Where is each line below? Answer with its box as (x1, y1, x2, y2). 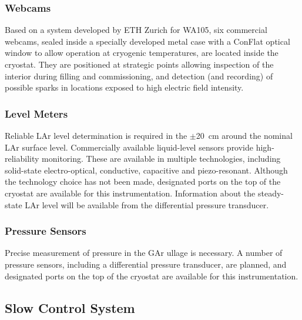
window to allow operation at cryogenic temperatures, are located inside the (5, 46, 278, 59)
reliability (5, 152, 39, 165)
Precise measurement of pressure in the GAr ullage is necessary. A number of (5, 246, 283, 259)
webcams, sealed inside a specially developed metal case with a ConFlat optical (5, 35, 290, 47)
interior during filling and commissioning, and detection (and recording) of (5, 69, 273, 82)
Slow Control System (5, 298, 135, 316)
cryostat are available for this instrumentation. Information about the (5, 186, 256, 199)
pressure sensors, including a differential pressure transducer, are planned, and (5, 258, 287, 270)
